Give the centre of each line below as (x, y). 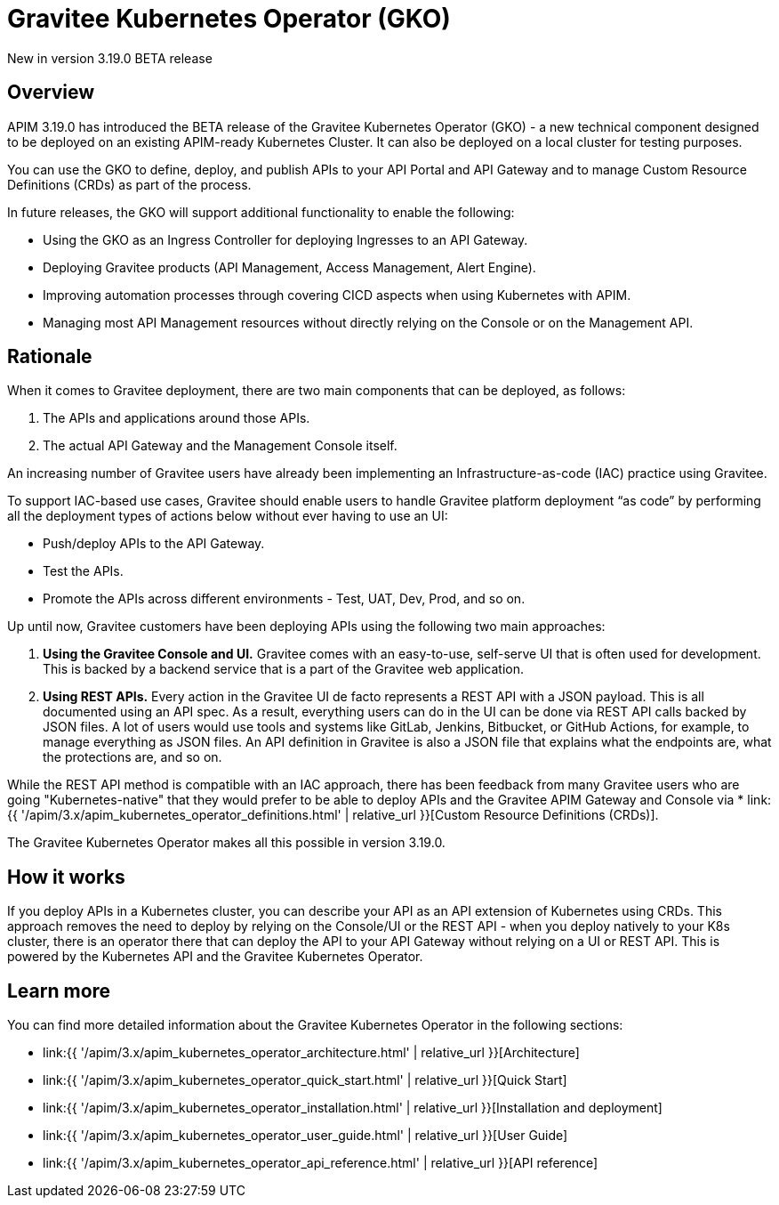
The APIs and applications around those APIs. (177, 418)
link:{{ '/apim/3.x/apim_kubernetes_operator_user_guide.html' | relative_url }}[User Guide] (305, 1136)
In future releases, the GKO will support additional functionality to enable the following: (261, 212)
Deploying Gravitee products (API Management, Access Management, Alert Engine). (289, 267)
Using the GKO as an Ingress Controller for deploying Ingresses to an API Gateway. (285, 239)
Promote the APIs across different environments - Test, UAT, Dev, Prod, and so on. (284, 599)
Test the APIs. (83, 571)
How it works (66, 877)
